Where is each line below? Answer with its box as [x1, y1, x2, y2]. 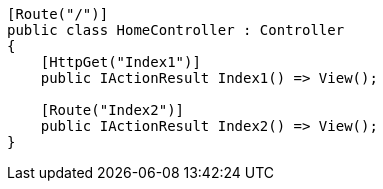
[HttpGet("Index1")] [40, 54, 201, 70]
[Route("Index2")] [40, 102, 185, 118]
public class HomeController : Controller [7, 22, 345, 38]
